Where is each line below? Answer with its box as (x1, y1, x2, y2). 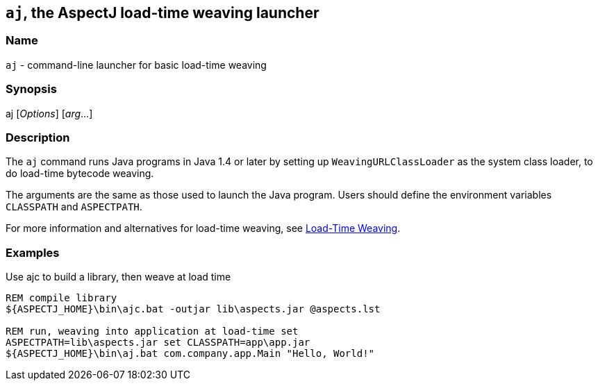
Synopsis (6, 82, 57, 96)
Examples (6, 245, 60, 260)
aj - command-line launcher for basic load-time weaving (6, 58, 267, 71)
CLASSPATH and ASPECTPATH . (6, 201, 142, 213)
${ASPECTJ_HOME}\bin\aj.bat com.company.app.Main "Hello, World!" (6, 348, 375, 360)
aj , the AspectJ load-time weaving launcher (6, 4, 319, 22)
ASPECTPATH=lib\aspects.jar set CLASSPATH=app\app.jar (6, 337, 310, 349)
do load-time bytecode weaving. (6, 167, 154, 180)
